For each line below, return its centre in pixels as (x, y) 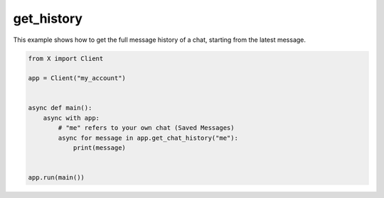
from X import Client (66, 58)
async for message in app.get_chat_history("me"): (148, 138)
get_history (48, 18)
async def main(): (60, 108)
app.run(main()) (57, 178)
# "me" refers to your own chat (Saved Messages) (146, 128)
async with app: (71, 118)
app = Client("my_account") (77, 78)
